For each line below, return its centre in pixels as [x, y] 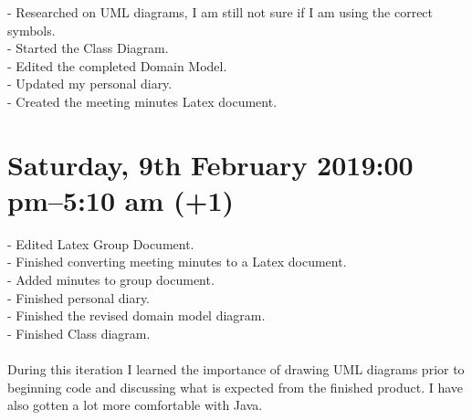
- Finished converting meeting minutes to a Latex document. [177, 262]
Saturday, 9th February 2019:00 [210, 164]
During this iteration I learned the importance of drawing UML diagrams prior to [236, 369]
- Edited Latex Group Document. [101, 243]
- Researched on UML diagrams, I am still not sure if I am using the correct [220, 12]
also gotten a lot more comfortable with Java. [135, 405]
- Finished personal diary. [79, 297]
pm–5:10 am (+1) [121, 199]
